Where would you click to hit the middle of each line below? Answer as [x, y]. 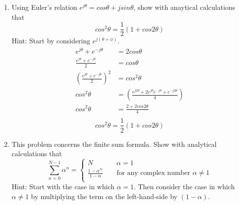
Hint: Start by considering [51, 41]
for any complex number [153, 173]
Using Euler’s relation [44, 7]
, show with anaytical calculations [184, 7]
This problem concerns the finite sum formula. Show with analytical [114, 144]
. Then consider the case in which [184, 187]
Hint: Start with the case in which [63, 187]
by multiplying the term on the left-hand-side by [104, 196]
